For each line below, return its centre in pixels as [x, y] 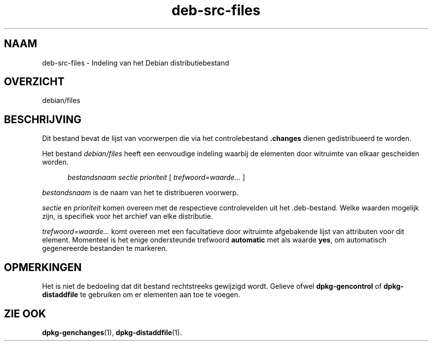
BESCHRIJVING [43, 119]
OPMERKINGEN [43, 267]
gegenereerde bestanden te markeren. [105, 248]
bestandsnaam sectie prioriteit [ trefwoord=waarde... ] [156, 177]
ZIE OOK [25, 313]
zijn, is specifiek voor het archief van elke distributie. [127, 216]
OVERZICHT [34, 82]
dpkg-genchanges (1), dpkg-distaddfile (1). [112, 332]
